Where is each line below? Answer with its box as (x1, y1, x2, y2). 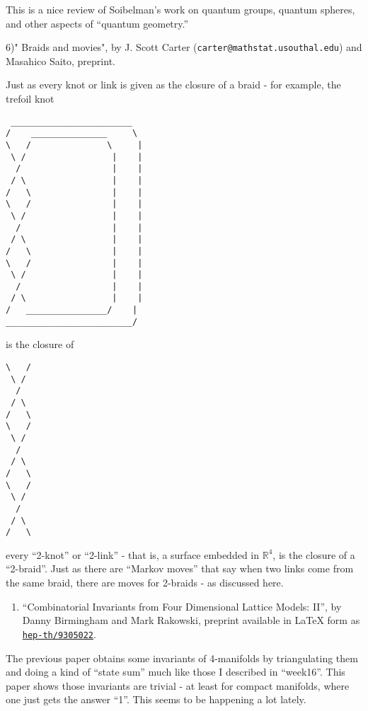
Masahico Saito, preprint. (6, 53, 115, 68)
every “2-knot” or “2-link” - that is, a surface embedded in (6, 547, 260, 562)
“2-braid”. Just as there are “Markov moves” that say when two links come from (6, 561, 354, 576)
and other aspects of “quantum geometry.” (6, 16, 189, 30)
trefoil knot (6, 91, 54, 106)
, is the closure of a (272, 547, 355, 562)
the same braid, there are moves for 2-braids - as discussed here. (6, 575, 284, 590)
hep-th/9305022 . (22, 626, 96, 641)
